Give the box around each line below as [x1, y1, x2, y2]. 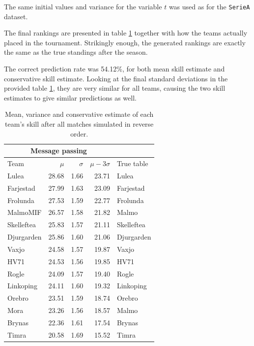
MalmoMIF [7, 207, 42, 217]
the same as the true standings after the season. [4, 47, 148, 57]
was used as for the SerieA [169, 1, 250, 11]
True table [116, 158, 148, 169]
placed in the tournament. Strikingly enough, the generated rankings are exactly [4, 37, 246, 47]
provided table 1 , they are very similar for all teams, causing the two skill [4, 83, 226, 93]
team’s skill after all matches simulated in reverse [5, 119, 154, 129]
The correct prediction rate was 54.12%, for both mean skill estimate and [4, 64, 225, 74]
